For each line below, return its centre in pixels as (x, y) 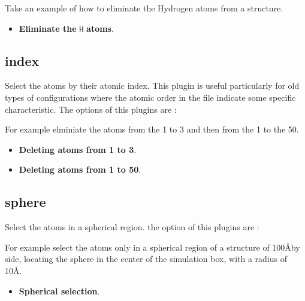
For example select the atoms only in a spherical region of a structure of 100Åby (152, 247)
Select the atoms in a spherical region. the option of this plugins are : (132, 227)
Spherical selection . (59, 291)
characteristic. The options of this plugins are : (91, 109)
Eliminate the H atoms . (66, 28)
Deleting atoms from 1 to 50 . (80, 169)
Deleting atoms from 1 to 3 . (78, 149)
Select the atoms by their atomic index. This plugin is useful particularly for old (152, 85)
